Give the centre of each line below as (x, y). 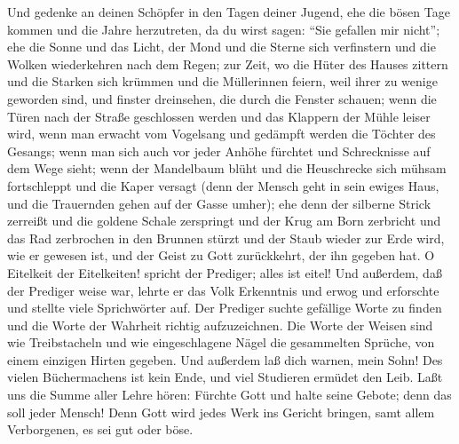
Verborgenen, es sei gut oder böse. (100, 429)
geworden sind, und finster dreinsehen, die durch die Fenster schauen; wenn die (222, 98)
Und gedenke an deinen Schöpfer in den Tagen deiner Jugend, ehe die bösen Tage (229, 12)
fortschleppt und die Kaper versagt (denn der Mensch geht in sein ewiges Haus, (223, 185)
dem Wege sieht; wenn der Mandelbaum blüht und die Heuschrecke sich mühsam (227, 168)
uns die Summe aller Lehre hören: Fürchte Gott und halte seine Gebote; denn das (229, 395)
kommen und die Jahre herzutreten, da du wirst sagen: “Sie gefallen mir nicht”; (224, 29)
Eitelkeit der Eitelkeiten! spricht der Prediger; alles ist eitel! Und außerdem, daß (225, 272)
